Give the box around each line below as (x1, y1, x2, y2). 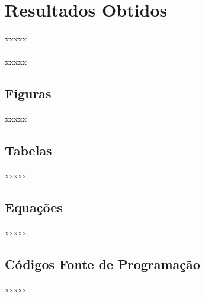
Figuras (5, 84, 52, 103)
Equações (5, 197, 63, 216)
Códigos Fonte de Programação (5, 254, 200, 273)
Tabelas (5, 141, 52, 159)
